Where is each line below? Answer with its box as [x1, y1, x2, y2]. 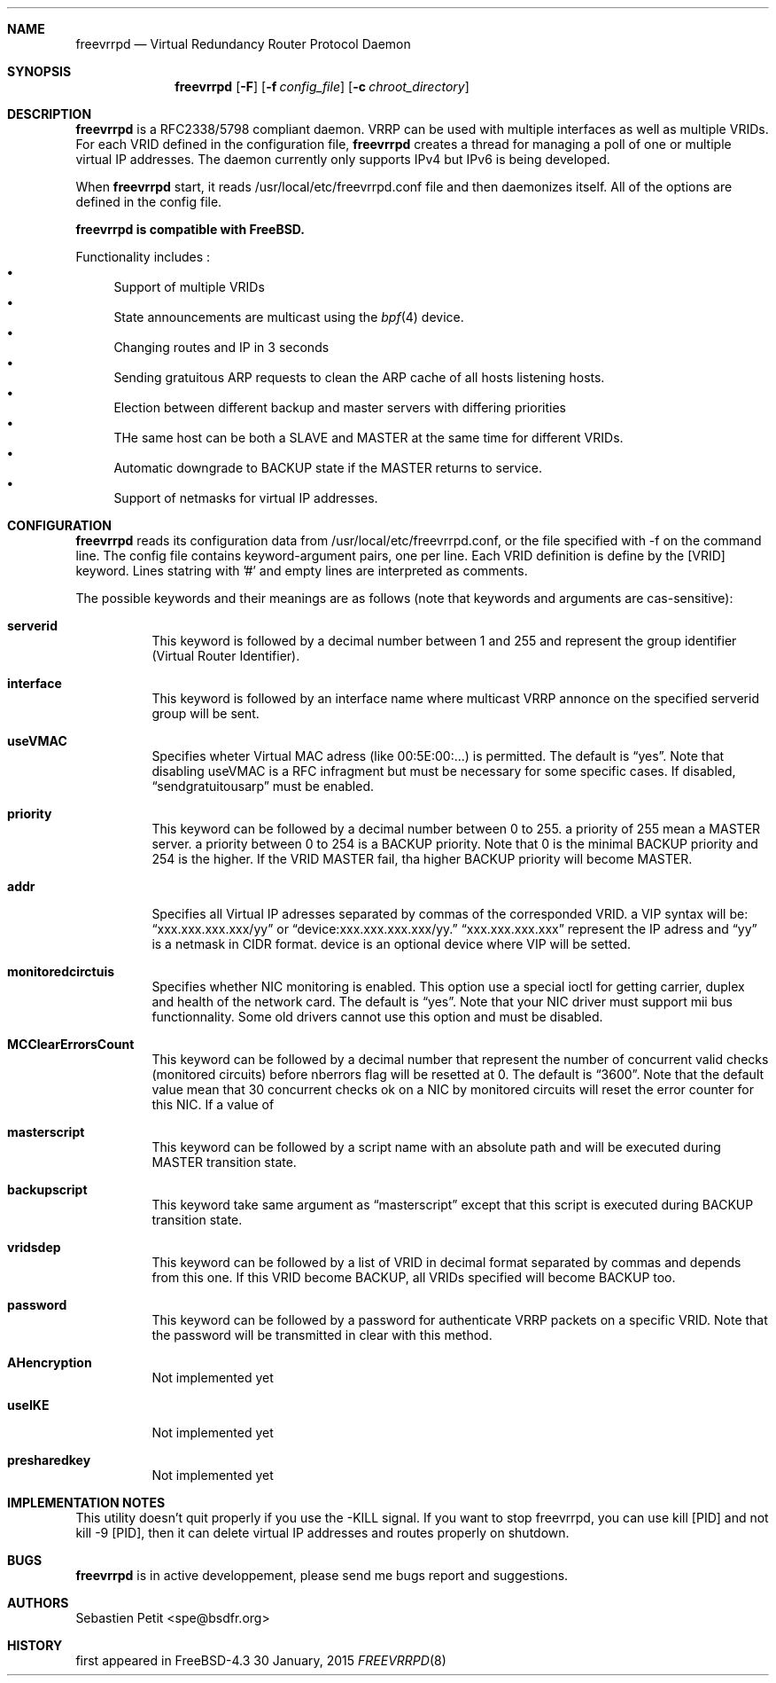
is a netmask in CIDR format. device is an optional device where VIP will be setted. [151, 936, 632, 951]
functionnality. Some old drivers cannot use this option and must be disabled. [151, 1009, 603, 1024]
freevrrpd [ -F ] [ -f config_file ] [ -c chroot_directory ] [175, 79, 469, 94]
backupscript [7, 1182, 88, 1197]
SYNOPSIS [7, 64, 72, 79]
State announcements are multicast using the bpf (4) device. [113, 309, 464, 325]
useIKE [7, 1397, 50, 1413]
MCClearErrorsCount [7, 1037, 135, 1052]
